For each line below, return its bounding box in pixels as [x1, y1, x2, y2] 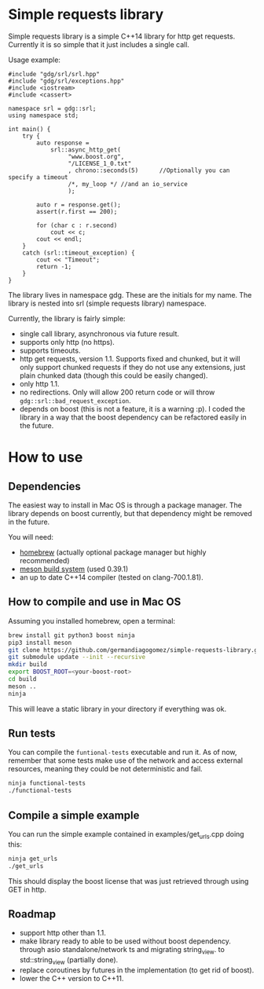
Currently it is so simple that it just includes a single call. [8, 39, 190, 49]
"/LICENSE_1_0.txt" [68, 159, 132, 167]
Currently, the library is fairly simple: [8, 313, 126, 323]
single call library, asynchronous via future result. [19, 328, 179, 339]
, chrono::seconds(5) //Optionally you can [68, 167, 230, 174]
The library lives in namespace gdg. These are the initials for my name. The [8, 290, 252, 299]
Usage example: [8, 55, 61, 64]
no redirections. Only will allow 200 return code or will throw [19, 387, 215, 397]
